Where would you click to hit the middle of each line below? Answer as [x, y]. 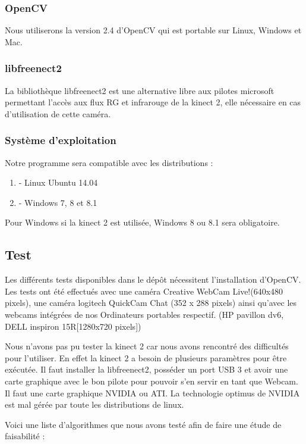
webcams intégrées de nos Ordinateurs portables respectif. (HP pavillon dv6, [144, 314]
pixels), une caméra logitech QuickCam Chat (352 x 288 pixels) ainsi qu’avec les [151, 303]
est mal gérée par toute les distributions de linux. [94, 404]
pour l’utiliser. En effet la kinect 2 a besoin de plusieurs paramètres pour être [146, 357]
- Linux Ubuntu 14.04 [58, 182]
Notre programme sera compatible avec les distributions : [109, 162]
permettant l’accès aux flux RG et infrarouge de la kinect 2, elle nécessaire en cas [153, 102]
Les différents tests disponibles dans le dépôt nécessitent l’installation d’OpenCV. [153, 279]
